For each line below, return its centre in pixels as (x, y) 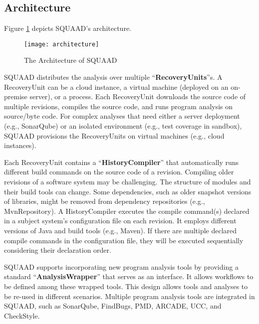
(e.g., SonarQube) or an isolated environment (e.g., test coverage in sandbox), (123, 126)
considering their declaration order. (58, 250)
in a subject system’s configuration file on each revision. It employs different (120, 221)
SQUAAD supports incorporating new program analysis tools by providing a (121, 266)
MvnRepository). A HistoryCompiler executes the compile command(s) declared (127, 211)
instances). (20, 145)
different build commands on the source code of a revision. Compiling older (119, 172)
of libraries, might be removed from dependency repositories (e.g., (105, 201)
